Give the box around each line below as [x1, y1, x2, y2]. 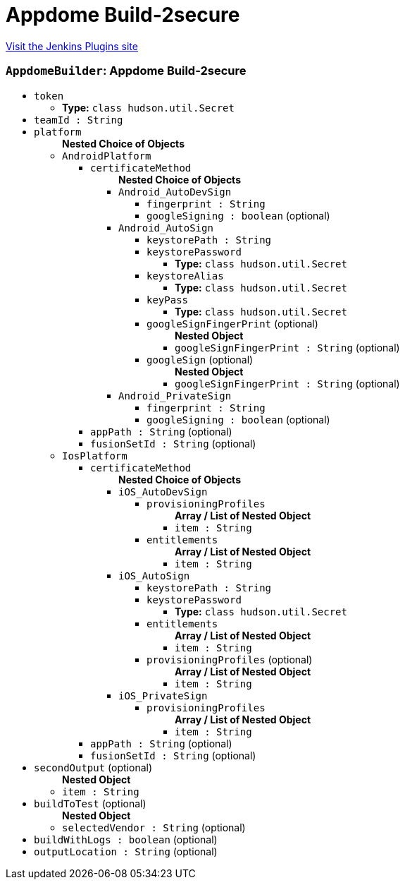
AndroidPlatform [62, 150, 151, 162]
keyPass [147, 294, 189, 306]
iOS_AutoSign [118, 570, 190, 582]
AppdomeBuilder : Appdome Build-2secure [6, 64, 247, 78]
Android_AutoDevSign [118, 186, 232, 198]
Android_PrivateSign [118, 390, 232, 402]
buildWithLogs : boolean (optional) [34, 833, 218, 845]
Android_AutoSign [118, 222, 213, 234]
